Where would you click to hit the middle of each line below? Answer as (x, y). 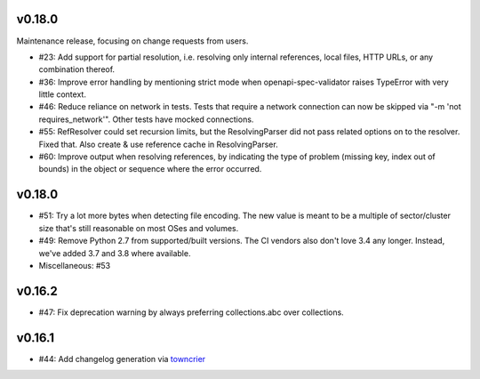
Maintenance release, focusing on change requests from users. (132, 41)
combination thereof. (77, 69)
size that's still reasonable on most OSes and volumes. (139, 228)
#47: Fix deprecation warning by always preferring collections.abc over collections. (191, 312)
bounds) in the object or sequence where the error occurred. (150, 169)
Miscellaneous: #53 (75, 265)
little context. (62, 94)
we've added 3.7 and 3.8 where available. (115, 253)
